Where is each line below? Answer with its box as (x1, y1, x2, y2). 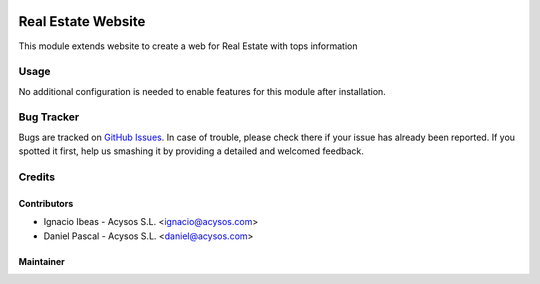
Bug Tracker (18, 110, 80, 124)
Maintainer (18, 255, 65, 267)
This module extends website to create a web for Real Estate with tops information (18, 40, 359, 52)
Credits (18, 170, 55, 184)
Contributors (18, 197, 74, 209)
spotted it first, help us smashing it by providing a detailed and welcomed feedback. (18, 145, 364, 157)
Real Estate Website (18, 13, 146, 30)
